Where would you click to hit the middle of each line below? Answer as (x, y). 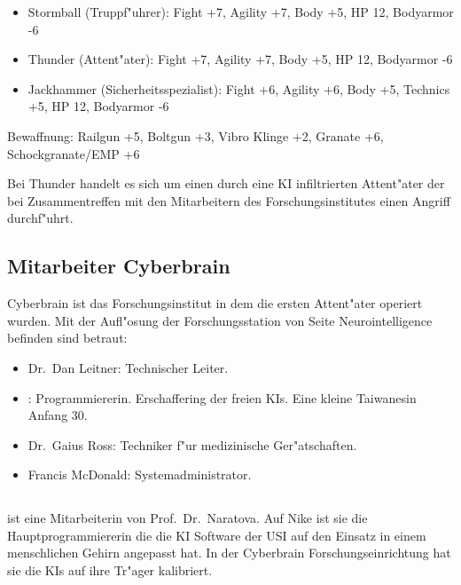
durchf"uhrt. (40, 218)
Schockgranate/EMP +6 (74, 153)
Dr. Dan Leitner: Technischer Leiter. (128, 367)
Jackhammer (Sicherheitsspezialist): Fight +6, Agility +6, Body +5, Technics (239, 88)
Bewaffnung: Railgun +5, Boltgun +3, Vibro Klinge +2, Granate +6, (195, 135)
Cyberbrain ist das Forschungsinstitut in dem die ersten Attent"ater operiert (215, 303)
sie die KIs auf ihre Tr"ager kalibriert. (110, 570)
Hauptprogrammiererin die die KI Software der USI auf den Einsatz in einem (217, 535)
